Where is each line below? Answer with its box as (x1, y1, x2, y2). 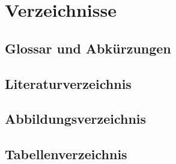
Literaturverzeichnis (5, 74, 132, 93)
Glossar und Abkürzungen (5, 38, 171, 57)
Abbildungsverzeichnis (5, 109, 147, 128)
